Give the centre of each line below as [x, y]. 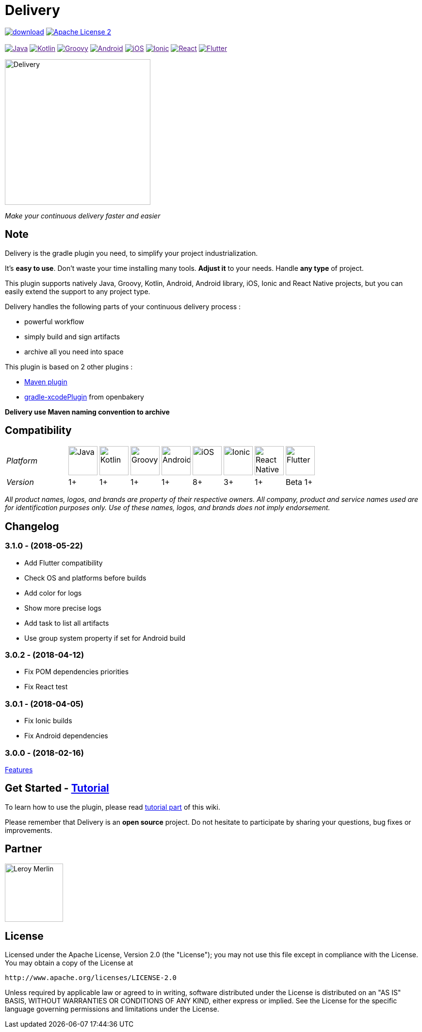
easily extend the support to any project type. [78, 291]
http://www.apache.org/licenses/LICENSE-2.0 [91, 978]
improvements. [29, 830]
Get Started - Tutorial [57, 788]
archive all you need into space [74, 351]
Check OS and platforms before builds [85, 578]
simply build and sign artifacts [72, 336]
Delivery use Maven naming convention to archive [87, 412]
